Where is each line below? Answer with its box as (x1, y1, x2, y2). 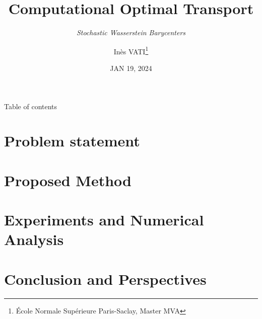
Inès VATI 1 (113, 44, 149, 56)
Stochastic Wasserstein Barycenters (76, 27, 186, 38)
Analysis (4, 229, 64, 250)
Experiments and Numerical (4, 209, 204, 230)
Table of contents (4, 101, 57, 111)
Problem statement (4, 130, 140, 151)
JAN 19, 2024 (110, 62, 152, 73)
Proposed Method (4, 170, 132, 190)
